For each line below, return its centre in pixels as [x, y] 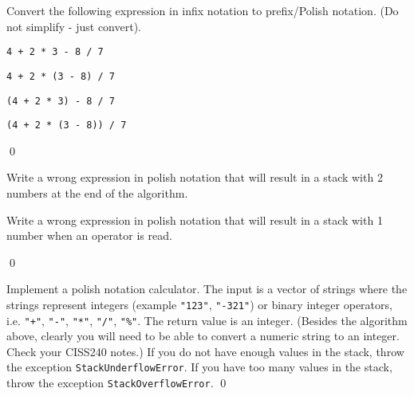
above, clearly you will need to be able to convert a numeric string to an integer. [203, 336]
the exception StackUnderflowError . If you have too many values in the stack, [199, 367]
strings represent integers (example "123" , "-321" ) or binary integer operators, [199, 304]
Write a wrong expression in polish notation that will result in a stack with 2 [195, 177]
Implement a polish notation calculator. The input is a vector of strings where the [207, 289]
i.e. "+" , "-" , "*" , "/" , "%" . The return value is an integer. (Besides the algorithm [207, 320]
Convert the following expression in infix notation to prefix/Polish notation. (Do [203, 10]
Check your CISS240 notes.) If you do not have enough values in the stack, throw [205, 351]
